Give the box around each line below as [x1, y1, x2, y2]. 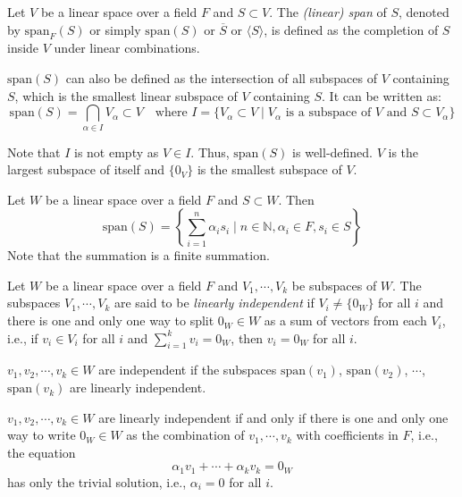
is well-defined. [292, 142, 374, 161]
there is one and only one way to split [7, 311, 214, 330]
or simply [89, 20, 141, 38]
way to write [7, 425, 76, 444]
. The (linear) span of [269, 3, 387, 21]
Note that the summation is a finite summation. [7, 246, 270, 265]
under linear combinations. [54, 38, 200, 57]
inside [7, 38, 39, 57]
